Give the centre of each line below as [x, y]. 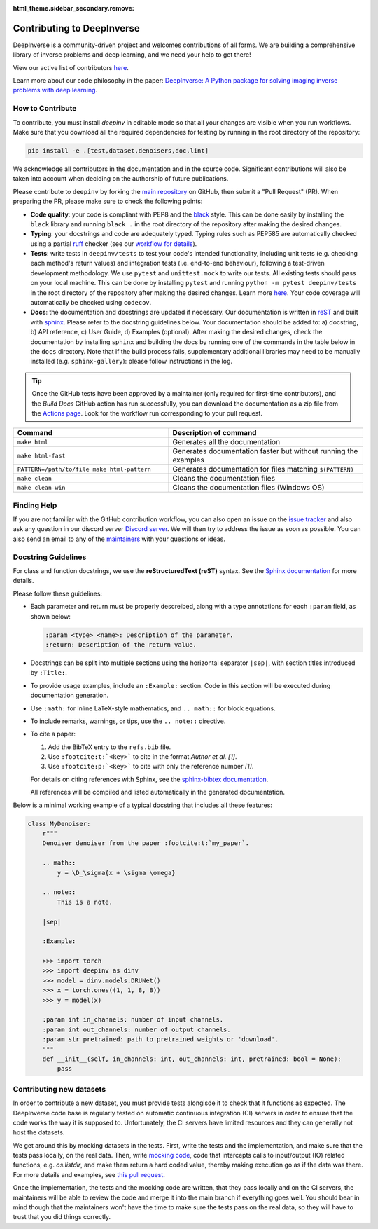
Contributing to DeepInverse [76, 28]
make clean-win [41, 487]
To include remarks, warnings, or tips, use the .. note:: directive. [128, 721]
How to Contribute [45, 109]
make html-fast [41, 455]
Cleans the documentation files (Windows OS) [248, 488]
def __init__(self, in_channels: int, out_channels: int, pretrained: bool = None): [192, 1059]
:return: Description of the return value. [121, 644]
